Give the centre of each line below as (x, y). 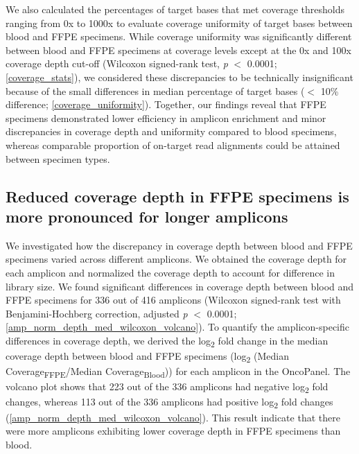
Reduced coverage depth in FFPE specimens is (177, 196)
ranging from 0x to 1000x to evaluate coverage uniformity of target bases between (179, 23)
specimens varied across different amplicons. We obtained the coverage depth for (176, 259)
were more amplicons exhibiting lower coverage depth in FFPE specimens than (173, 431)
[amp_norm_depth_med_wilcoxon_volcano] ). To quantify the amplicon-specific (177, 327)
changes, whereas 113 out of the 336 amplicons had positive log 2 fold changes (169, 403)
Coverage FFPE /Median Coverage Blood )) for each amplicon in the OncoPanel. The (178, 372)
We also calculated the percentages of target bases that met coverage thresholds (175, 9)
